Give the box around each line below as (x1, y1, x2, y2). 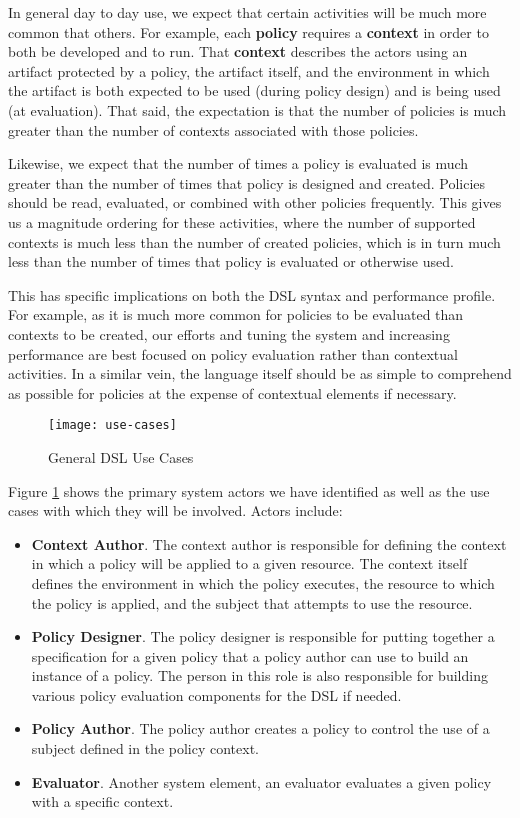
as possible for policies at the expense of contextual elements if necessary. (8, 382, 457, 403)
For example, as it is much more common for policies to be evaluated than (8, 304, 464, 325)
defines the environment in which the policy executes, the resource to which (31, 572, 495, 593)
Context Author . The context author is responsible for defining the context (31, 533, 507, 554)
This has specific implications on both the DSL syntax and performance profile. (8, 284, 496, 305)
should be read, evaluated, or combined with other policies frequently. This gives (8, 192, 502, 213)
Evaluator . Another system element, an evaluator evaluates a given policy (31, 771, 492, 792)
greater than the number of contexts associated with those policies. (8, 119, 419, 140)
